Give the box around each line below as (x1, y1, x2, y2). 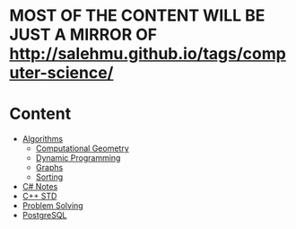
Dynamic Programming (35, 153, 121, 163)
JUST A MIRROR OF (9, 24, 158, 45)
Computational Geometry (35, 143, 130, 154)
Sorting (35, 172, 64, 182)
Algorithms (22, 134, 64, 145)
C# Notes (22, 181, 58, 192)
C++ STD (22, 190, 57, 202)
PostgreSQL (22, 210, 67, 221)
